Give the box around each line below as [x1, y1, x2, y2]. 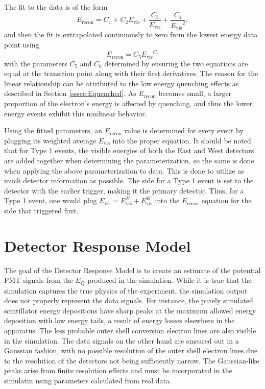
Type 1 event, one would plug [4, 195, 97, 206]
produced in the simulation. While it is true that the [87, 275, 252, 285]
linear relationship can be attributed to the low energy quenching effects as [4, 78, 239, 88]
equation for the [201, 195, 252, 206]
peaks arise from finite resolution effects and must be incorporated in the [4, 365, 232, 376]
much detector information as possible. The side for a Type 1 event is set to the [4, 175, 254, 186]
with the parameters [4, 58, 67, 68]
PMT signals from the [4, 275, 73, 285]
